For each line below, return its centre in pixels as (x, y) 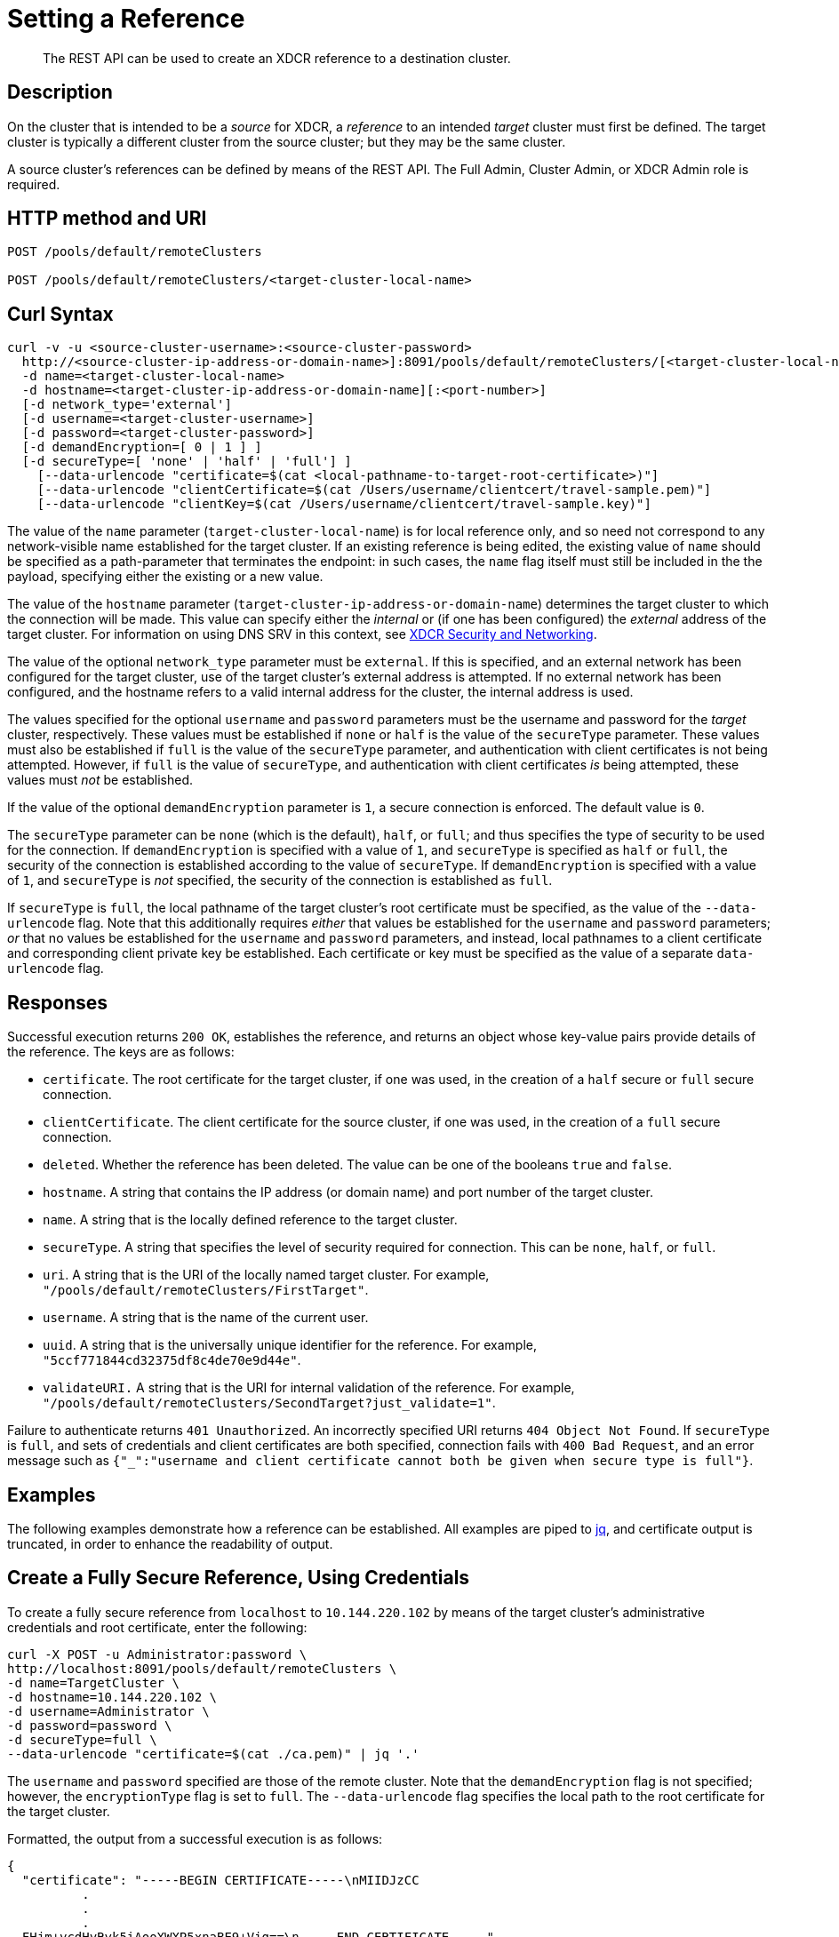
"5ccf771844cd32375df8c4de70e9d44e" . (172, 1360)
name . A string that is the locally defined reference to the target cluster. (250, 1220)
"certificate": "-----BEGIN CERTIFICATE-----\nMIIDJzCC (220, 1880)
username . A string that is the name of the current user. (206, 1318)
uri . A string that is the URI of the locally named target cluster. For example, (266, 1275)
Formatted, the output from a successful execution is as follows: (195, 1838)
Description (60, 92)
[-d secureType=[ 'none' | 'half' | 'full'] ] (187, 462)
